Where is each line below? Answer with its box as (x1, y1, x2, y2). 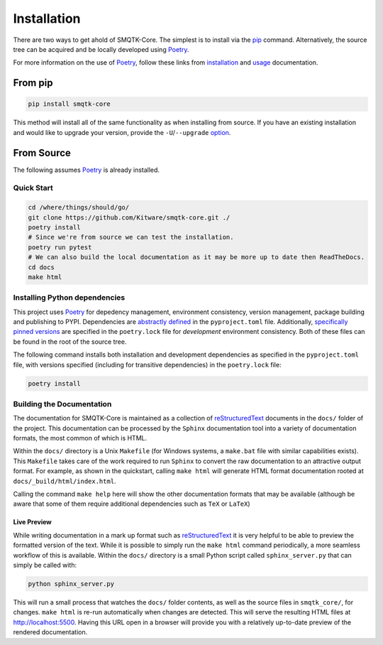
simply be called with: (13, 560, 77, 569)
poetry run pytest (28, 243, 92, 251)
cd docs (28, 263, 55, 271)
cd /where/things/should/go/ (28, 203, 130, 212)
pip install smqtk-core (28, 100, 111, 108)
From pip (13, 77, 53, 89)
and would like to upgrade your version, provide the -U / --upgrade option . (13, 128, 231, 136)
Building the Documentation (13, 399, 112, 408)
